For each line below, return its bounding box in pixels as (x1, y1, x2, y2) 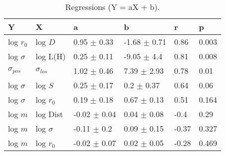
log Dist (35, 108, 63, 120)
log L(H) (35, 50, 66, 62)
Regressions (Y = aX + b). (65, 1, 160, 12)
